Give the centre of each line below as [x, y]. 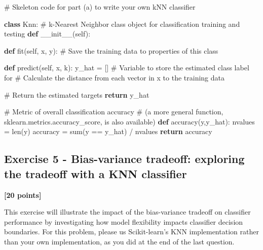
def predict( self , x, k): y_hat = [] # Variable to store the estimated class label [127, 68]
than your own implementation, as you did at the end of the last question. [119, 241]
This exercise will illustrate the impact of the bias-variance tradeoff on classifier [127, 212]
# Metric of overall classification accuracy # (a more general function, [114, 112]
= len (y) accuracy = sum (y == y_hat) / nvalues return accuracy [108, 131]
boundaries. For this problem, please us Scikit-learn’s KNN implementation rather [131, 232]
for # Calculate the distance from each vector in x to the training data [114, 77]
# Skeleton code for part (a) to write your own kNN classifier [100, 7]
